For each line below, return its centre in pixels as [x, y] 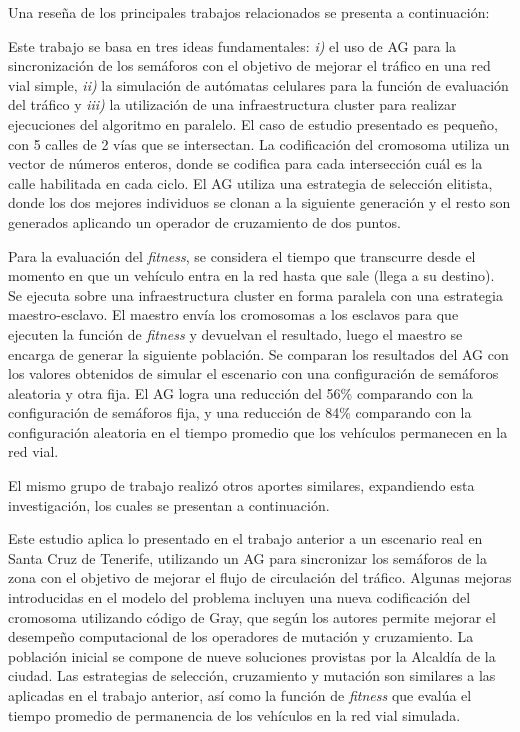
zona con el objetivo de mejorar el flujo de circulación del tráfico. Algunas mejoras [260, 577]
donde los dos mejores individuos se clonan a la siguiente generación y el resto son [259, 202]
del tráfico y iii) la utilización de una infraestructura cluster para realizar [232, 104]
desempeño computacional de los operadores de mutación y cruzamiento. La [241, 636]
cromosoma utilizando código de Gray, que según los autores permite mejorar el [252, 616]
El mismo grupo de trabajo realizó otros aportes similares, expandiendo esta [241, 485]
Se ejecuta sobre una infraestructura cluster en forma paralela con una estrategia [255, 294]
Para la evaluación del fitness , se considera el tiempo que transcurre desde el [242, 255]
